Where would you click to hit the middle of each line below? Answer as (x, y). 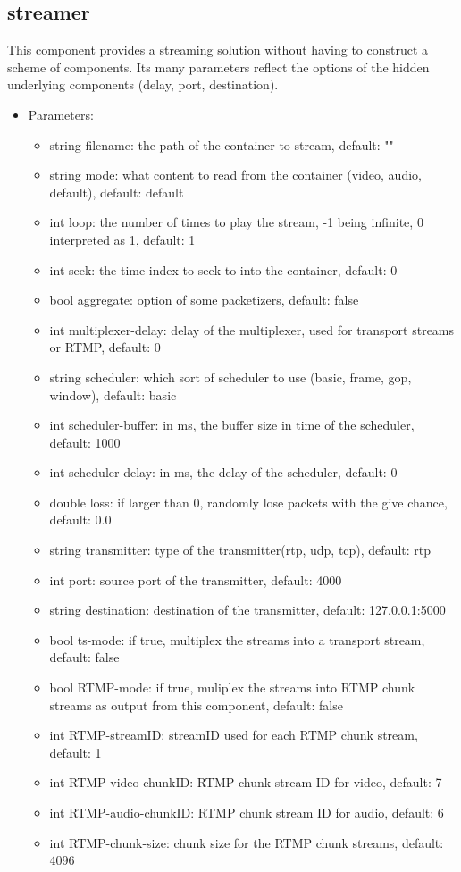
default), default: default (117, 192)
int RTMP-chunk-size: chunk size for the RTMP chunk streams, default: (247, 842)
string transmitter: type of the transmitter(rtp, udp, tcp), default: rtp (240, 550)
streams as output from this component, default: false (196, 704)
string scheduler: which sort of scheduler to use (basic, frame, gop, (230, 377)
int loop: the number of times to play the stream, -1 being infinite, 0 (236, 222)
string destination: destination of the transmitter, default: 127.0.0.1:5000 (247, 610)
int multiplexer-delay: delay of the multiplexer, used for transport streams (252, 329)
